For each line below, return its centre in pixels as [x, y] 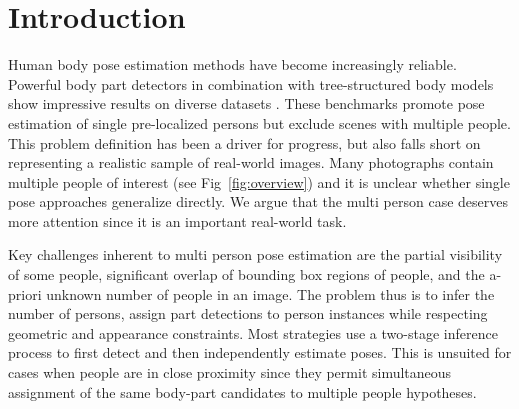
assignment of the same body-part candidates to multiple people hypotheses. [242, 391]
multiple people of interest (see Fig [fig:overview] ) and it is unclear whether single [259, 181]
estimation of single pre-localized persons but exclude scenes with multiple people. [259, 122]
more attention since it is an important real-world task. [177, 220]
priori [25, 293]
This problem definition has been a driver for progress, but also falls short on [244, 142]
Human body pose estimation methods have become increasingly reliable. [232, 64]
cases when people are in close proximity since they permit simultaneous [230, 372]
